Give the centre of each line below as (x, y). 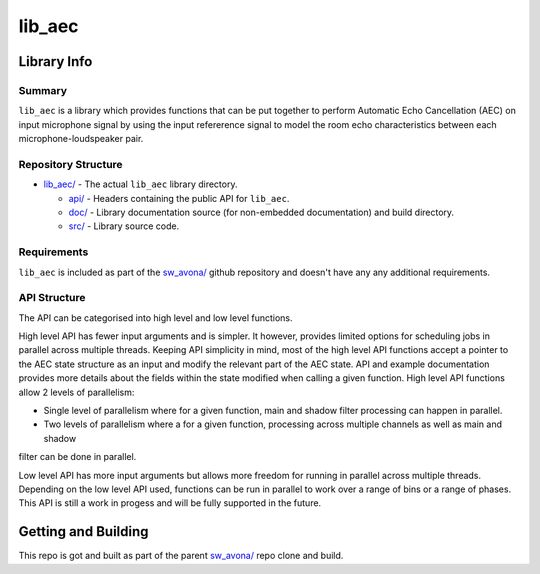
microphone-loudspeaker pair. (81, 139)
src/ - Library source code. (124, 226)
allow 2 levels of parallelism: (76, 392)
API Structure (52, 298)
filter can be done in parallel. (77, 457)
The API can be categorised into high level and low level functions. (156, 317)
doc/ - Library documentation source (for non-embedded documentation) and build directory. (261, 212)
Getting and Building (83, 531)
